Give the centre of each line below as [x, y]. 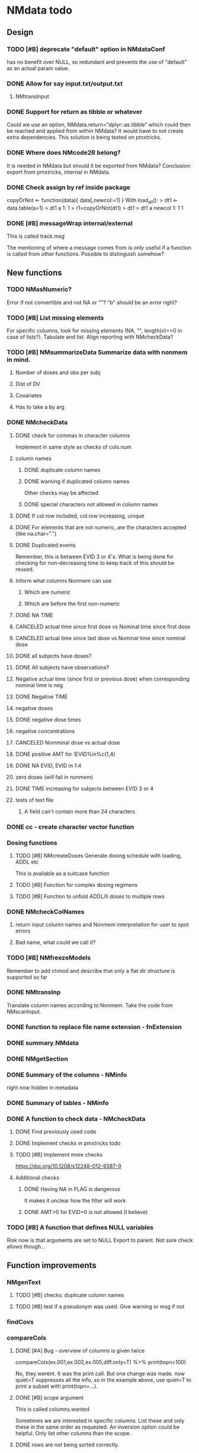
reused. [25, 569]
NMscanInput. [24, 1011]
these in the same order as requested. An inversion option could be [97, 1427]
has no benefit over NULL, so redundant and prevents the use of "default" [97, 62]
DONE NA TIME [34, 615]
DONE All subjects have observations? [62, 667]
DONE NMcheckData [37, 423]
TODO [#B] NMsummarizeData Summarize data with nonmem [97, 352]
